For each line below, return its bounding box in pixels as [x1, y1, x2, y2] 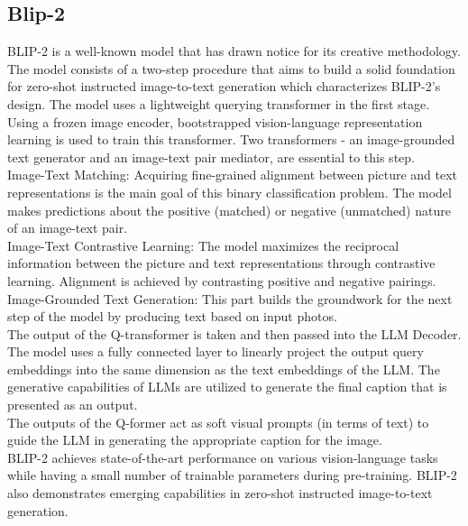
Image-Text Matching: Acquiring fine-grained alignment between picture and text [7, 165, 458, 184]
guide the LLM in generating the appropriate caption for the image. [7, 430, 382, 449]
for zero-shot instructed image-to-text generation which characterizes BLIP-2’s [7, 77, 441, 96]
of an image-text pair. [7, 218, 128, 237]
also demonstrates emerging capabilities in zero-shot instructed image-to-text [7, 484, 433, 503]
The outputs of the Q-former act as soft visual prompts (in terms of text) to [7, 412, 429, 431]
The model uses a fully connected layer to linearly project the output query [7, 342, 424, 361]
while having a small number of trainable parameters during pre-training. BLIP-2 [7, 466, 457, 484]
